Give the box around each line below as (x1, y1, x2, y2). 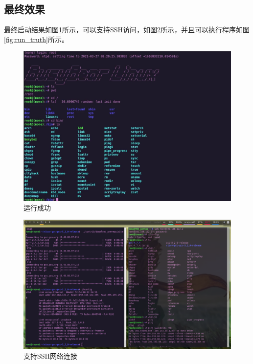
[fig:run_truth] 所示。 (4, 34, 69, 44)
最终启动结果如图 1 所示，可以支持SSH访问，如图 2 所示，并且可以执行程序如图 (4, 24, 250, 35)
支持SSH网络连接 (23, 350, 78, 361)
